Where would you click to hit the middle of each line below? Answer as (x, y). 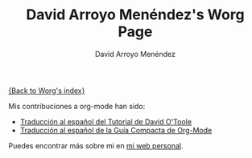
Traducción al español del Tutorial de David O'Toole (105, 121)
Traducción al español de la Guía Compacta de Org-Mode (116, 130)
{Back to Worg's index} (47, 91)
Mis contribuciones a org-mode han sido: (77, 106)
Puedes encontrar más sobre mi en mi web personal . (96, 145)
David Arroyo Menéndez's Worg (135, 15)
